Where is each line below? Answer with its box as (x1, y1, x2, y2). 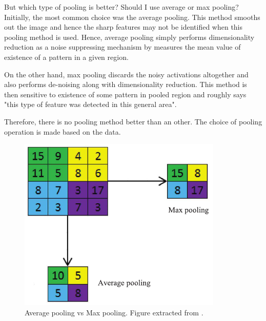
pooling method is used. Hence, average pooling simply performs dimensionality (4, 31, 255, 42)
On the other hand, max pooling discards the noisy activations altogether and (4, 69, 249, 79)
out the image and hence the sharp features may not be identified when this (4, 22, 243, 32)
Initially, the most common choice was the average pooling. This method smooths (4, 11, 260, 22)
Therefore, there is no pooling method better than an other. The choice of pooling (4, 116, 262, 126)
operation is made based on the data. (4, 126, 121, 137)
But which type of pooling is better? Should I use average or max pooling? (4, 2, 239, 12)
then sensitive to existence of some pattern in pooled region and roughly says (4, 89, 247, 99)
